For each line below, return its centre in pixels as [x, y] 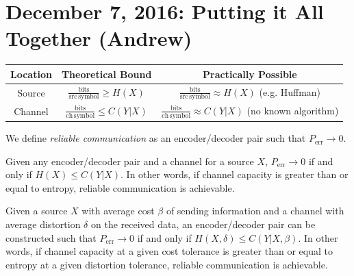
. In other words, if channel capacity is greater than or [235, 174]
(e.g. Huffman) [290, 91]
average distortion [43, 224]
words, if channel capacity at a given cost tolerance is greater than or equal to [169, 251]
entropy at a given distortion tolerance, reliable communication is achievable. [167, 264]
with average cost [118, 211]
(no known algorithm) [293, 110]
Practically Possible [250, 74]
